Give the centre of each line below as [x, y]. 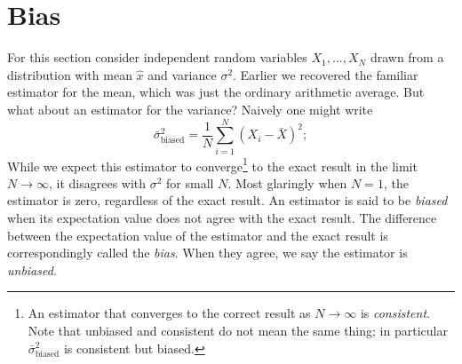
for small [190, 182]
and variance [182, 74]
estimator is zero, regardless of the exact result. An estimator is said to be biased [227, 200]
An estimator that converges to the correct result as [169, 313]
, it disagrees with [97, 182]
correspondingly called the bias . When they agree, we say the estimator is [207, 253]
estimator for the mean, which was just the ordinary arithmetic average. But [216, 92]
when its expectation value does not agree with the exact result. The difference [222, 218]
